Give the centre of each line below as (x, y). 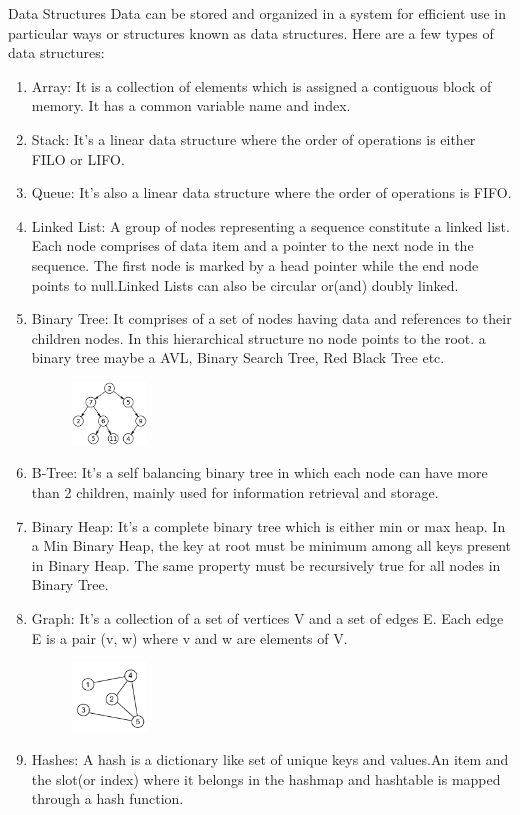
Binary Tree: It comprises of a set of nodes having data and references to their (271, 318)
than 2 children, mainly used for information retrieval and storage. (235, 491)
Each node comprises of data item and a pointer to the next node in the (252, 245)
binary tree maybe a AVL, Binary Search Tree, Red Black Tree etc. (238, 357)
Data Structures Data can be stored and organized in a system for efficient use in (257, 13)
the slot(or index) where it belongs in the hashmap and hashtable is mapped (266, 778)
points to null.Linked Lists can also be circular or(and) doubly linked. (245, 284)
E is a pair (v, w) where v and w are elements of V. (189, 637)
